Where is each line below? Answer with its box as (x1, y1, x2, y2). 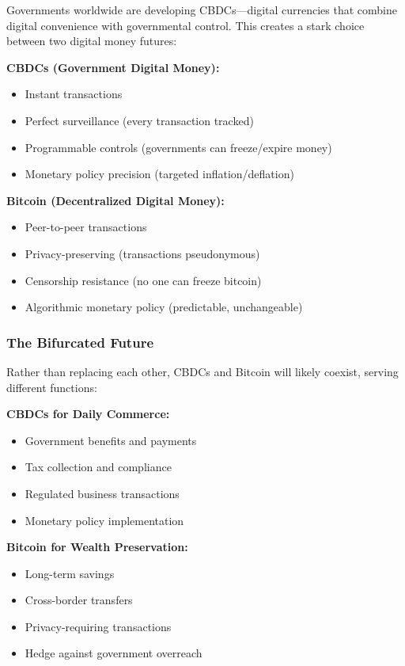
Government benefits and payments (25, 432, 197, 448)
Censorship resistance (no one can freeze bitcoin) (25, 272, 262, 288)
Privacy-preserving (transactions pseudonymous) (25, 245, 260, 261)
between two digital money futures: (6, 32, 177, 49)
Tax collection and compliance (25, 459, 172, 475)
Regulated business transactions (25, 485, 180, 501)
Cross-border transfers (25, 592, 133, 608)
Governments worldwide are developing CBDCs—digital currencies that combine (6, 2, 398, 17)
